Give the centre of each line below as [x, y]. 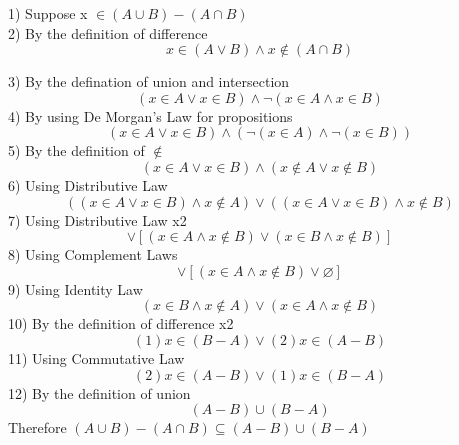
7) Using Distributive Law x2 [97, 219]
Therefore [37, 427]
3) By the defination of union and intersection [149, 81]
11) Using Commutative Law [96, 357]
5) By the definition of [76, 150]
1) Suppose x [48, 13]
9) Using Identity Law [75, 288]
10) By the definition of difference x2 [121, 323]
